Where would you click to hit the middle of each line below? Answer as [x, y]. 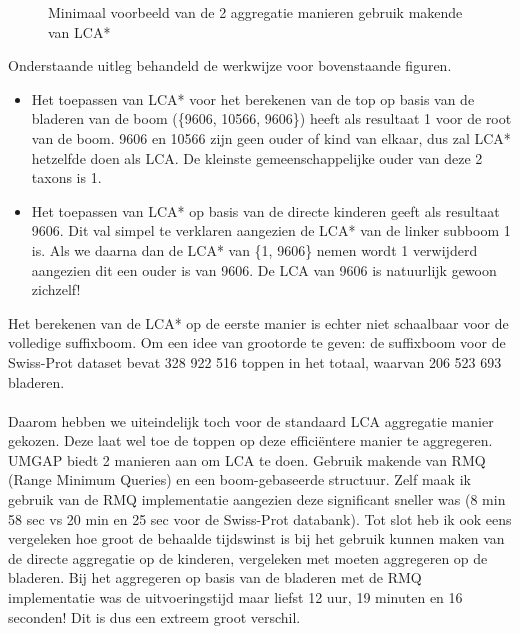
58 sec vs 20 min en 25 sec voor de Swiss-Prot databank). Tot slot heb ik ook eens [260, 518]
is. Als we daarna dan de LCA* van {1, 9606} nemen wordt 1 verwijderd [254, 249]
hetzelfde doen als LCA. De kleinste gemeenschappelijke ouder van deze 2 [257, 157]
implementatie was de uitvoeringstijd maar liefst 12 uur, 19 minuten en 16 [235, 597]
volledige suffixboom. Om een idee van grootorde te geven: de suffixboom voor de [257, 342]
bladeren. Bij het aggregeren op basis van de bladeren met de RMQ [215, 577]
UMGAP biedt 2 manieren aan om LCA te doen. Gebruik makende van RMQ [247, 459]
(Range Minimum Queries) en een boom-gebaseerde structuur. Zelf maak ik [239, 479]
